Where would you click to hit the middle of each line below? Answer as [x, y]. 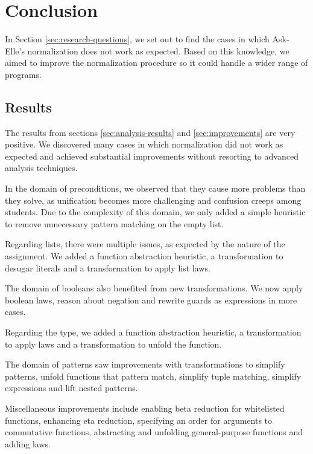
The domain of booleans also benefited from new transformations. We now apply [154, 288]
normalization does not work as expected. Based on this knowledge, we [158, 50]
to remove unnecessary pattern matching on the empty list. [114, 223]
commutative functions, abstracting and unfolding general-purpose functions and [154, 432]
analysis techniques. [41, 168]
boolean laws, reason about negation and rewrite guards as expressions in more [151, 300]
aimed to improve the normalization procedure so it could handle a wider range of [156, 63]
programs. [23, 74]
